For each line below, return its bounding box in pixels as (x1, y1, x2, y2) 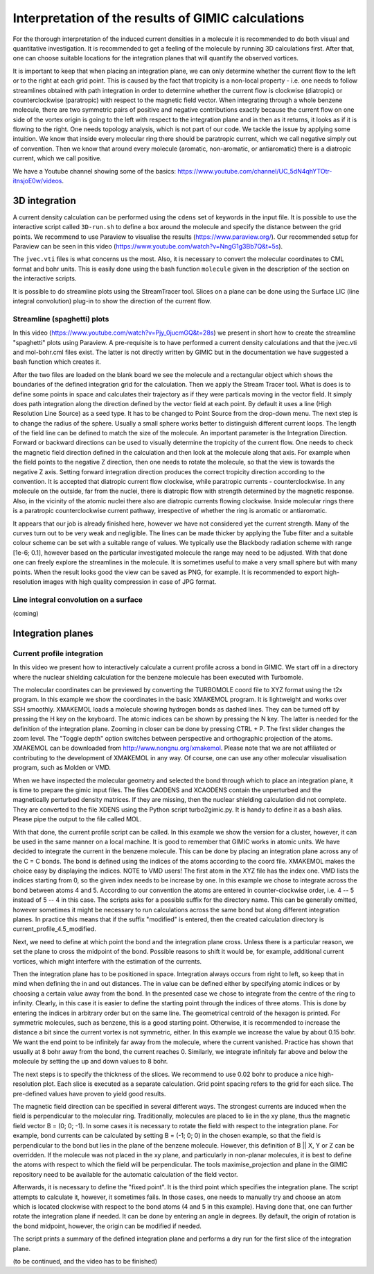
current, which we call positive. (12, 154, 102, 162)
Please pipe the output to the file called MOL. (12, 815, 142, 823)
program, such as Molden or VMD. (12, 764, 111, 772)
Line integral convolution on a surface (12, 594, 143, 604)
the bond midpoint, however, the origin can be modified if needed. (12, 1222, 202, 1230)
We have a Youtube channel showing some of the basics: (12, 167, 177, 175)
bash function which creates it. (12, 358, 101, 366)
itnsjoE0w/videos (12, 177, 62, 185)
